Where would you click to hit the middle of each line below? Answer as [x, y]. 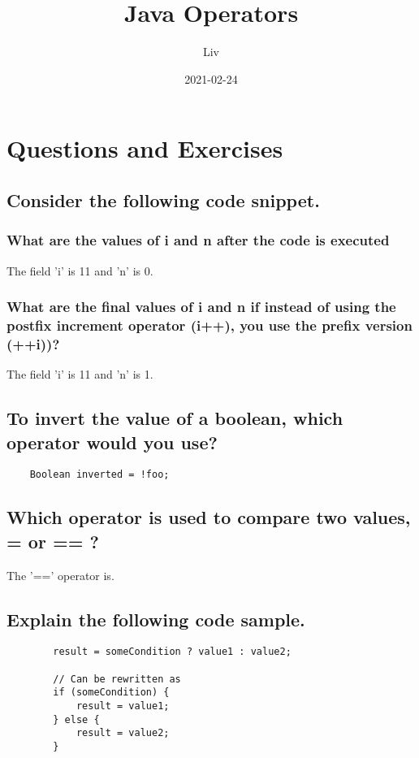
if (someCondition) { [111, 693]
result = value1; [123, 706]
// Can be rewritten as [117, 679]
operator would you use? [112, 442]
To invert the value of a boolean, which [175, 418]
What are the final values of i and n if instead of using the [201, 307]
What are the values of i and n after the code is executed [198, 240]
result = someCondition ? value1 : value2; [172, 652]
